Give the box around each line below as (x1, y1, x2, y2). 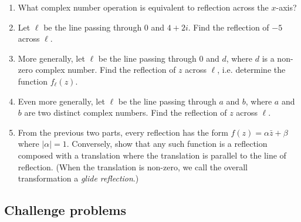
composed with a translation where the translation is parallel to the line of (18, 149, 286, 161)
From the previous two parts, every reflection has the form (18, 126, 228, 138)
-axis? (276, 1, 297, 13)
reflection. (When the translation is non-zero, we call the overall (18, 160, 248, 173)
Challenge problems (4, 201, 126, 219)
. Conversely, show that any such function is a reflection (66, 137, 268, 150)
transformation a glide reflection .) (18, 172, 139, 184)
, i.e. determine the (217, 63, 286, 76)
